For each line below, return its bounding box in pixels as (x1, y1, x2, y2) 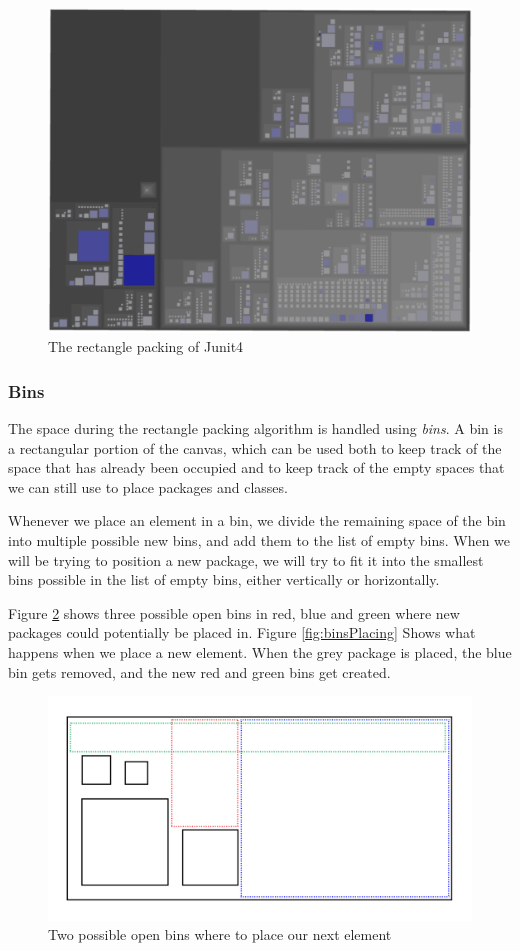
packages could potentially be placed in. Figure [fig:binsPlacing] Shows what (8, 622, 476, 643)
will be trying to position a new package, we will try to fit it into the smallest (8, 549, 484, 570)
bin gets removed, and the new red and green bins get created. (8, 661, 391, 682)
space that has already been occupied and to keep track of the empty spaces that (8, 457, 505, 478)
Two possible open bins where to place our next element (48, 924, 392, 945)
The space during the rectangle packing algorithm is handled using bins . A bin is (8, 418, 503, 439)
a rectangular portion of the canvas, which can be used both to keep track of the (8, 437, 502, 458)
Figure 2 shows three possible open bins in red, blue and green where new (8, 602, 460, 623)
